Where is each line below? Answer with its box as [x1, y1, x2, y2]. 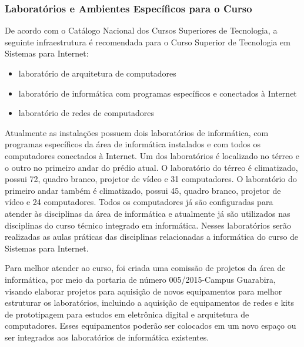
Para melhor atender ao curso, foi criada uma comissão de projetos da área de [5, 262, 286, 274]
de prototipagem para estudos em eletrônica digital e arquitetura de [5, 308, 249, 320]
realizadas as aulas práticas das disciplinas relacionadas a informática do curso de [5, 230, 299, 243]
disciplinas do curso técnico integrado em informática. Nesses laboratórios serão [5, 219, 291, 231]
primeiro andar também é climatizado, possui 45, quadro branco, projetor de [5, 184, 281, 196]
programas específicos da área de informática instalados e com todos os [5, 138, 261, 150]
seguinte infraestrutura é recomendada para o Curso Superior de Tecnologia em [5, 35, 290, 48]
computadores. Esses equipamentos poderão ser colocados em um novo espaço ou [5, 319, 296, 332]
